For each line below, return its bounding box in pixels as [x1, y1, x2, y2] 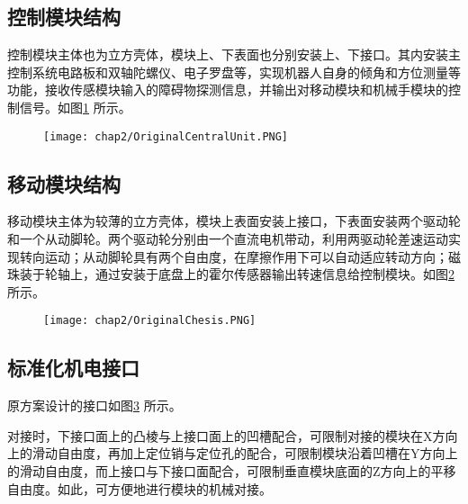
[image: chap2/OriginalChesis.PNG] [43, 314, 256, 328]
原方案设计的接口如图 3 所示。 [7, 396, 182, 415]
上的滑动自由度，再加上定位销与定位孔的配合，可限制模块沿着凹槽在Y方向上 [7, 444, 458, 463]
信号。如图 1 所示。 [19, 97, 131, 116]
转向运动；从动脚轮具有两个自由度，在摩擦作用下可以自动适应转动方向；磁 [19, 247, 461, 265]
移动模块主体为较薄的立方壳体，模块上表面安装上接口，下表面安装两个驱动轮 [7, 211, 461, 230]
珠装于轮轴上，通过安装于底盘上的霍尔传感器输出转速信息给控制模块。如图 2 [7, 265, 454, 283]
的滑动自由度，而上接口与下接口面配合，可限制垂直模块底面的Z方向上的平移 [7, 462, 456, 481]
